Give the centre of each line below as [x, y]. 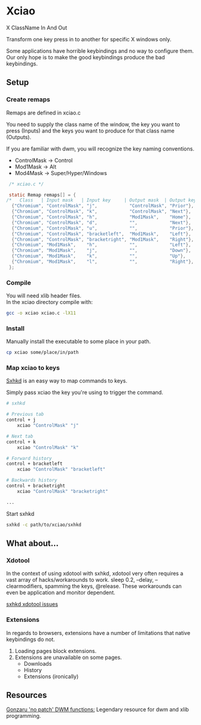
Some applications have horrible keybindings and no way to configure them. [100, 51]
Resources [27, 695]
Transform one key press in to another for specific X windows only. [89, 39]
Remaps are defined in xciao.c [43, 113]
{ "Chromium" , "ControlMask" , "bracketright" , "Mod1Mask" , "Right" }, [103, 239]
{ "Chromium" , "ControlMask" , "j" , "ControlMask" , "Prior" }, [103, 206]
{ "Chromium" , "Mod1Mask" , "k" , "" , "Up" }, [99, 256]
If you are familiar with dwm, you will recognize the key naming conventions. [100, 149]
